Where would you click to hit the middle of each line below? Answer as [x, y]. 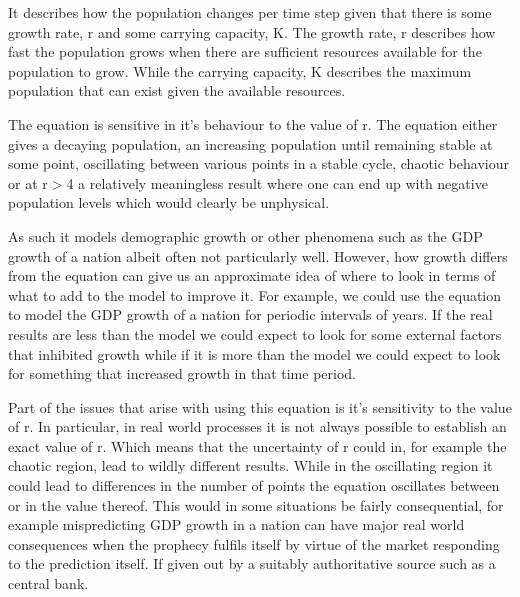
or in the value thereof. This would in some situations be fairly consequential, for [256, 504]
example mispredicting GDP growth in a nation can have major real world [236, 524]
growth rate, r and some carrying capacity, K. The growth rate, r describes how [252, 31]
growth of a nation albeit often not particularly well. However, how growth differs [258, 255]
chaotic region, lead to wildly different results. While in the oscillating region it [250, 465]
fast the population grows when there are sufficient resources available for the [245, 51]
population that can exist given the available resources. [177, 90]
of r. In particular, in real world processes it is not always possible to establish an [257, 426]
